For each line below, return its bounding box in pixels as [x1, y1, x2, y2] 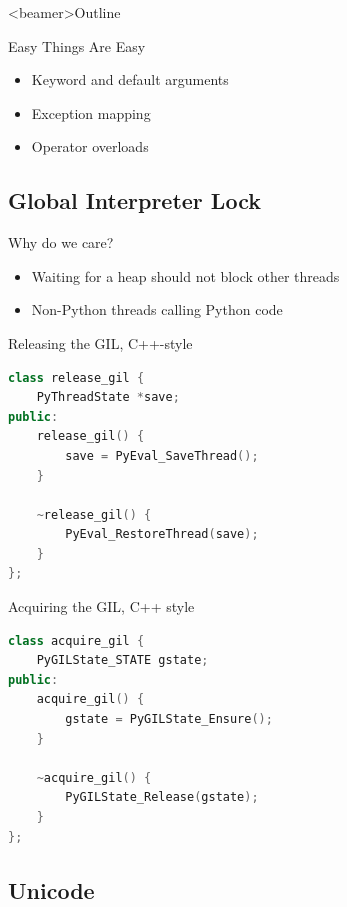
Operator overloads [31, 136, 149, 157]
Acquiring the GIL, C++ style [8, 596, 195, 617]
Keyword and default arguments [31, 69, 229, 90]
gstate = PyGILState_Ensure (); [65, 712, 273, 727]
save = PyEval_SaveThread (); [65, 448, 259, 463]
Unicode [8, 874, 95, 905]
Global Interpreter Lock [8, 185, 261, 216]
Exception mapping [31, 102, 151, 123]
